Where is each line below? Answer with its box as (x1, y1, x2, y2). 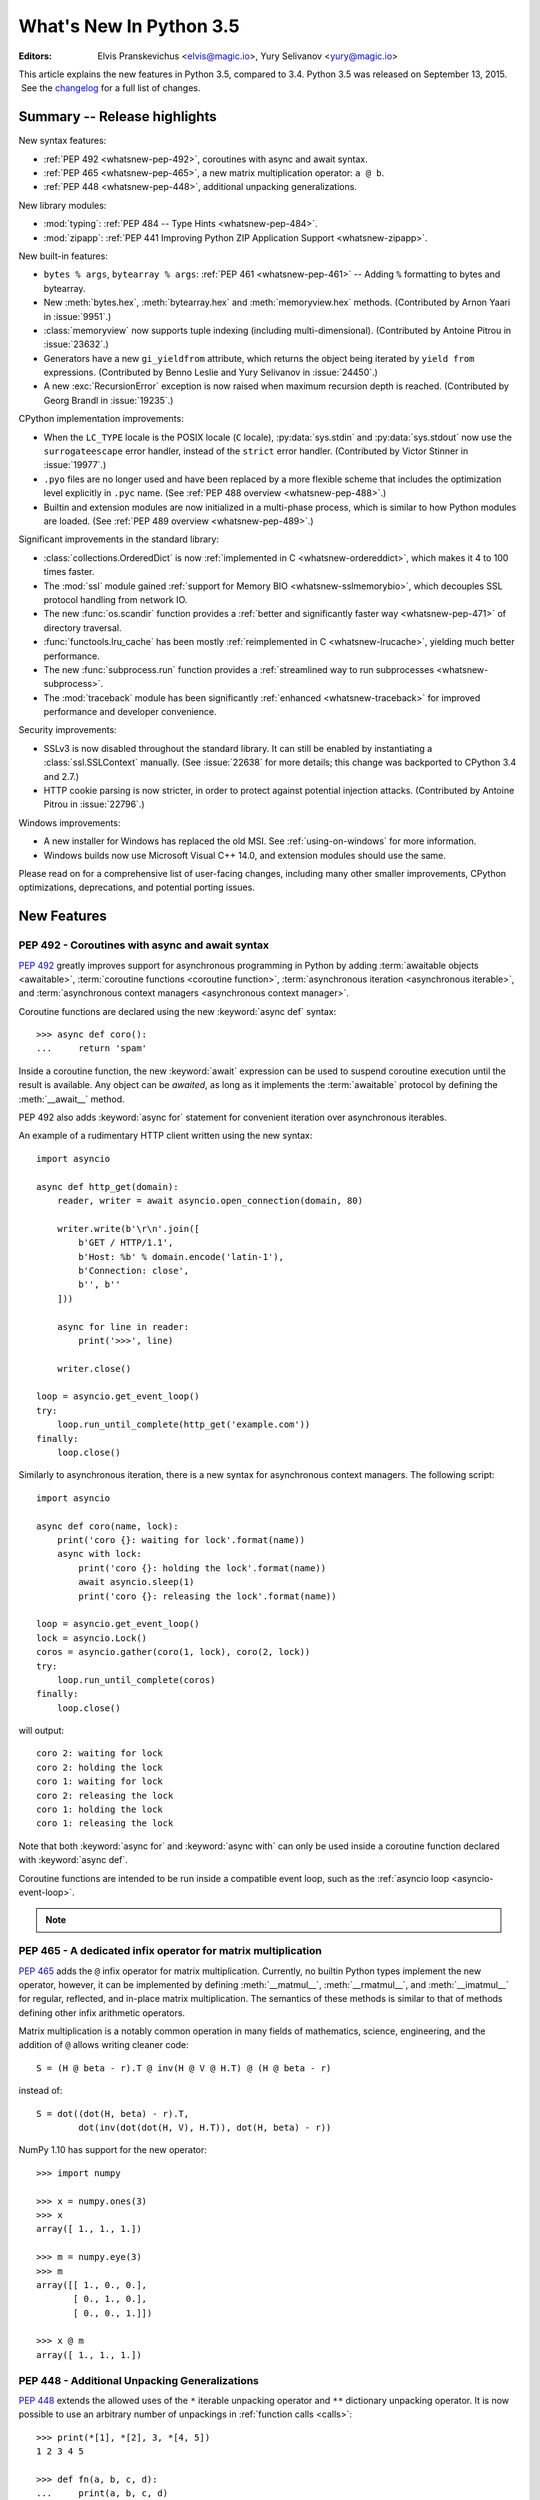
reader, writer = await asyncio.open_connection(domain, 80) (56, 1195, 364, 1206)
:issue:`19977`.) (43, 459, 107, 471)
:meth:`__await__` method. (18, 1093, 125, 1105)
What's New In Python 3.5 (18, 15, 240, 37)
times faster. (43, 566, 95, 578)
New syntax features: (18, 135, 107, 147)
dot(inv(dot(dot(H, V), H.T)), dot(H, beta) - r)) (78, 2122, 332, 2134)
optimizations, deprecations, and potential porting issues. (18, 881, 255, 894)
